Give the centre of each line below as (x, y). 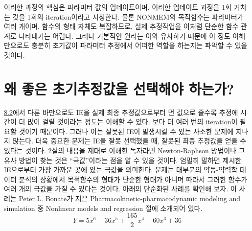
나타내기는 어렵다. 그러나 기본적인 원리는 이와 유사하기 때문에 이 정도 (125, 35)
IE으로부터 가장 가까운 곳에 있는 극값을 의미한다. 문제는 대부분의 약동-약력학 (121, 170)
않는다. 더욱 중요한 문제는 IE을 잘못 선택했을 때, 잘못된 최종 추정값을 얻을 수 (129, 141)
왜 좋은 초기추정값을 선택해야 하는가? (119, 88)
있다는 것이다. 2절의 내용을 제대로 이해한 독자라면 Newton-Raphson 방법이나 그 (125, 150)
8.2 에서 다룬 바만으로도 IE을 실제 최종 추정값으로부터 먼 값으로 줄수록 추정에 (121, 112)
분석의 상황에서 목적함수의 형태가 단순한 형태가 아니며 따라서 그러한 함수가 (133, 179)
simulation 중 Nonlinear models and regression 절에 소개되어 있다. (103, 208)
